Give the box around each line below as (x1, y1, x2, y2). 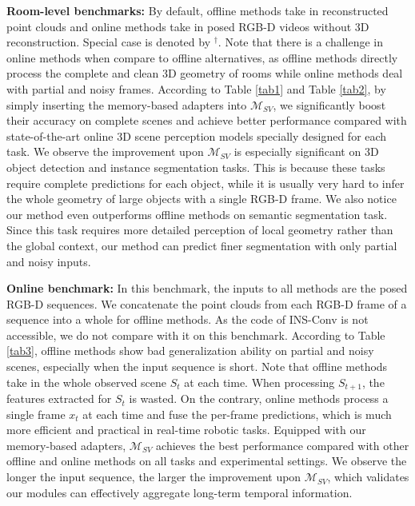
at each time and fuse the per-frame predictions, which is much (82, 405, 392, 422)
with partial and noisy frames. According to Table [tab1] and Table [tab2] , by (6, 80, 386, 97)
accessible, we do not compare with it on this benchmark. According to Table (6, 326, 385, 343)
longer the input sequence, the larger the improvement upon (6, 468, 301, 485)
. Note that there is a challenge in (217, 34, 384, 50)
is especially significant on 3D (233, 143, 379, 160)
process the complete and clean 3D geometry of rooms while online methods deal (6, 65, 403, 82)
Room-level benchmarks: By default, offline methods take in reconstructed (6, 2, 389, 18)
